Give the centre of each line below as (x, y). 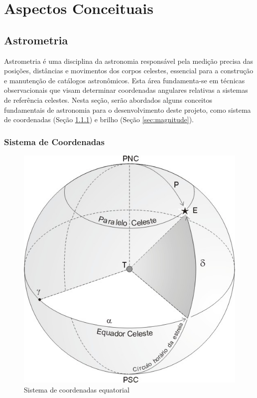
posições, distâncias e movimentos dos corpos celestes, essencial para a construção (129, 71)
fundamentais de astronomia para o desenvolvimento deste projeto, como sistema (128, 109)
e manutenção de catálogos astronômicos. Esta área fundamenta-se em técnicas (125, 80)
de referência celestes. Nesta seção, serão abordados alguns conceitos (108, 99)
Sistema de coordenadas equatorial (77, 389)
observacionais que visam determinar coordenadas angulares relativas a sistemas (126, 90)
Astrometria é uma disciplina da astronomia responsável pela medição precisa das (129, 61)
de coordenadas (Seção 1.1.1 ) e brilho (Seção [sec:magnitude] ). (99, 119)
